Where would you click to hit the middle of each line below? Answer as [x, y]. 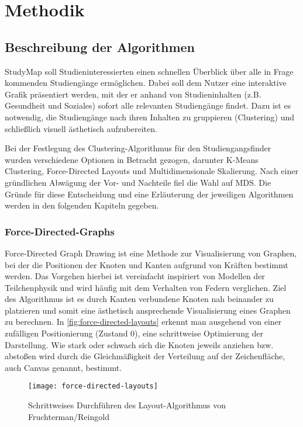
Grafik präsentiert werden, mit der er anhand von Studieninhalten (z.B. [133, 94]
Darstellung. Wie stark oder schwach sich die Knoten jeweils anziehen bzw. [139, 344]
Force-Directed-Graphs [60, 231]
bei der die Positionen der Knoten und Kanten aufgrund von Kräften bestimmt [147, 264]
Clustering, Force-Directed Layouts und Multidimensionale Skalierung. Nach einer [151, 171]
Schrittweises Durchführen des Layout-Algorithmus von [127, 405]
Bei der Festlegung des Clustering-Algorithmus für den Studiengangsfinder [138, 148]
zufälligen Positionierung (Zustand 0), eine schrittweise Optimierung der [134, 333]
